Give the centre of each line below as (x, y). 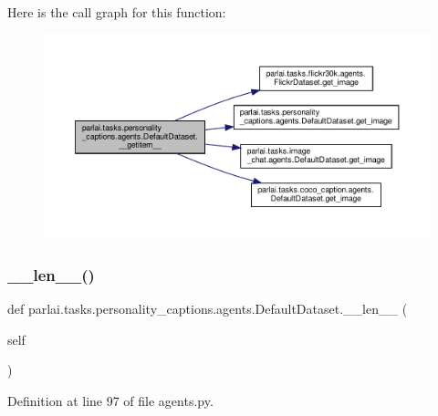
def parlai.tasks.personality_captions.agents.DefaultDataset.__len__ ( (208, 309)
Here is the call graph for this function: (117, 12)
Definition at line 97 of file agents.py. (110, 400)
